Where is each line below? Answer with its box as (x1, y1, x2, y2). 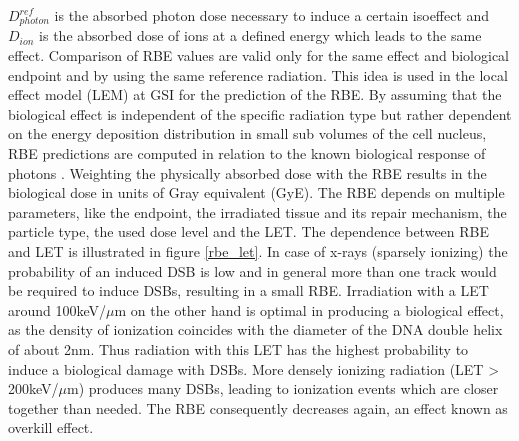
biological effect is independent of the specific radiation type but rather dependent (8, 103, 512, 124)
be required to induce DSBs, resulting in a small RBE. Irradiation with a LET (8, 280, 489, 301)
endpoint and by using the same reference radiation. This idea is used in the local (8, 64, 508, 85)
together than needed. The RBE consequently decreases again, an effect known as (8, 397, 508, 418)
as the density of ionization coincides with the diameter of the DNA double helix (8, 319, 503, 340)
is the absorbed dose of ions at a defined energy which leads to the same (39, 25, 482, 46)
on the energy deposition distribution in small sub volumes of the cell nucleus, (8, 123, 487, 144)
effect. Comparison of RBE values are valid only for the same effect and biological (8, 45, 509, 66)
